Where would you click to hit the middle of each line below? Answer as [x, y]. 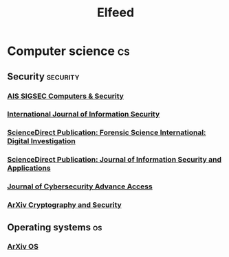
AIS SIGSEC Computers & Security [65, 96]
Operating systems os [55, 227]
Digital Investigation [41, 141]
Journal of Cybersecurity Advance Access [80, 186]
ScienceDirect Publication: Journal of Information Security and [115, 160]
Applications [29, 168]
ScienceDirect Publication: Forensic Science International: [107, 133]
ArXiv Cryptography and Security [64, 205]
